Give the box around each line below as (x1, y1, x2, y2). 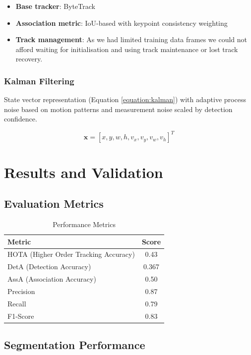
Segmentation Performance (4, 337, 145, 353)
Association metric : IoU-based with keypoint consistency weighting (15, 17, 228, 28)
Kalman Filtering (4, 74, 74, 87)
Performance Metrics (53, 219, 116, 230)
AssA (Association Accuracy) (7, 274, 96, 284)
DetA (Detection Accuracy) (7, 261, 91, 272)
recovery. (15, 54, 43, 64)
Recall (7, 298, 26, 308)
